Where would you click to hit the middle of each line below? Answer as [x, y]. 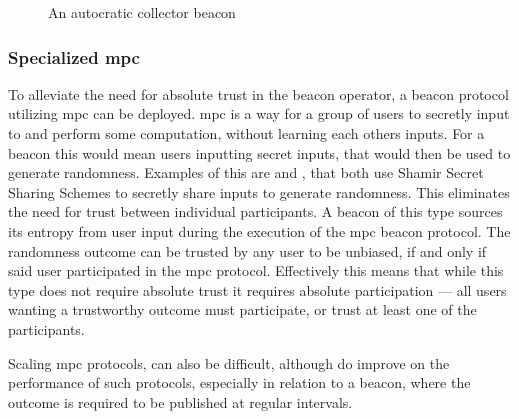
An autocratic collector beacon [142, 12]
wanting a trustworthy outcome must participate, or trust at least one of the [242, 309]
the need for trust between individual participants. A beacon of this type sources [255, 211]
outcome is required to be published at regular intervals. [180, 401]
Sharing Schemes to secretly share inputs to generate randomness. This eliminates [259, 191]
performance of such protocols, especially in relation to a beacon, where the [239, 382]
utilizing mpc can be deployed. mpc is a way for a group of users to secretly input [259, 113]
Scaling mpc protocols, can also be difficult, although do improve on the [229, 362]
